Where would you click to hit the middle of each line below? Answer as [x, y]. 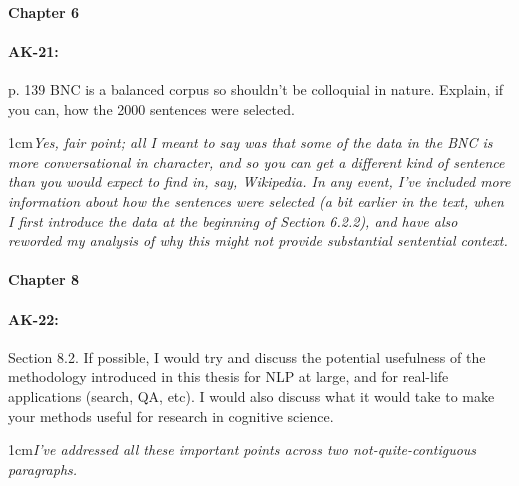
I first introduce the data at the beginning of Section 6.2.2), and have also [233, 220]
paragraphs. [43, 468]
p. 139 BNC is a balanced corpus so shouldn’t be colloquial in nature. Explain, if [256, 88]
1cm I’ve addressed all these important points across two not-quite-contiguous [242, 449]
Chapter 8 [44, 279]
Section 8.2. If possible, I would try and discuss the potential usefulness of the [247, 356]
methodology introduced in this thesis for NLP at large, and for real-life [228, 376]
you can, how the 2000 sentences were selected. [151, 108]
